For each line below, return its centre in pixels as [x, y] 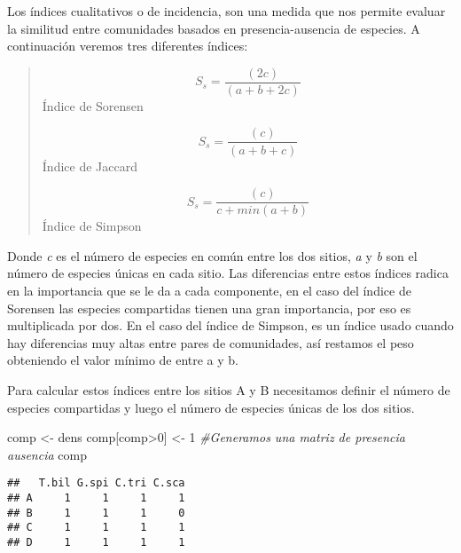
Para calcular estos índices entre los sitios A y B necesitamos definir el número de [229, 389]
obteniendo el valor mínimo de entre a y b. [123, 360]
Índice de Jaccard [90, 166]
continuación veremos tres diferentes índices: [128, 46]
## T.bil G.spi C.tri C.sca [96, 483]
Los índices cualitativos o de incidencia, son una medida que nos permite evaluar [227, 11]
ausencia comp [47, 454]
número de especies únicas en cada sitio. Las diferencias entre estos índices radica [228, 273]
